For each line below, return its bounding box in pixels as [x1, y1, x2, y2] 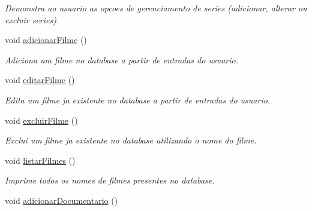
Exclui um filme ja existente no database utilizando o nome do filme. [5, 134, 257, 146]
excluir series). [5, 13, 59, 26]
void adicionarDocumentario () [5, 194, 118, 206]
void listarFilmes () [5, 154, 76, 166]
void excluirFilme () [5, 114, 78, 126]
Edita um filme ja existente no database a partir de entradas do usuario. [5, 93, 271, 106]
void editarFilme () [5, 74, 75, 86]
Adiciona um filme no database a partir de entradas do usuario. [5, 53, 238, 66]
